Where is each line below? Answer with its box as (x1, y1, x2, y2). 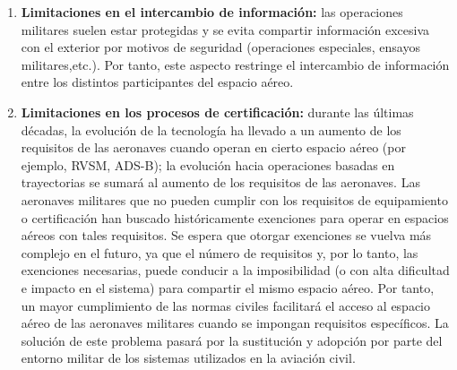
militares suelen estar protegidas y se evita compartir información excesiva (21, 20, 430, 39)
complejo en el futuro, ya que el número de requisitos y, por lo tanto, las (21, 243, 418, 262)
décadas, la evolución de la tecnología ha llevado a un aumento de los (21, 120, 401, 139)
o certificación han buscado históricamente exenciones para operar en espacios (21, 208, 449, 227)
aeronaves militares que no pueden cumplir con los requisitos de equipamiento (21, 190, 448, 209)
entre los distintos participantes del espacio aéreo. (21, 73, 294, 91)
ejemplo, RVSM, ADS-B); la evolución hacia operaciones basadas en (21, 155, 395, 174)
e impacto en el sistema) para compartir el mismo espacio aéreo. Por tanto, (21, 278, 435, 297)
